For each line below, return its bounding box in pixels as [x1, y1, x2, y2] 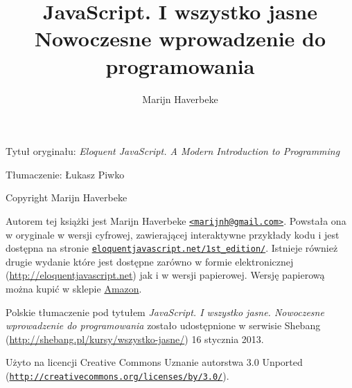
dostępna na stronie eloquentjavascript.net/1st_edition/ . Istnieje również [6, 241, 338, 255]
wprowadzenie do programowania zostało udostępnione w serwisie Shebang [6, 318, 321, 333]
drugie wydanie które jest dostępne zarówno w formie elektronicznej [6, 254, 294, 268]
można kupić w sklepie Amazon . [6, 281, 142, 295]
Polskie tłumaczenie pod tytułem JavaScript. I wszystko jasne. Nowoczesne [6, 304, 324, 319]
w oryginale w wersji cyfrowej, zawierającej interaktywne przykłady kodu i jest [6, 227, 340, 241]
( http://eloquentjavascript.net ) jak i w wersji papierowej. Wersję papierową [6, 268, 325, 282]
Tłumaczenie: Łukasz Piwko [6, 167, 125, 181]
